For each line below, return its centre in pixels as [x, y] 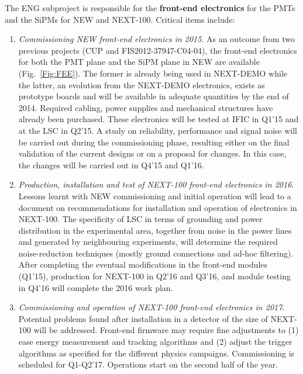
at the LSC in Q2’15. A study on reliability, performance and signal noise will [158, 130]
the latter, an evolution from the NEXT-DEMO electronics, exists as [142, 84]
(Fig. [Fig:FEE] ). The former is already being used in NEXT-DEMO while [153, 73]
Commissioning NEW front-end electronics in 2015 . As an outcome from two [156, 39]
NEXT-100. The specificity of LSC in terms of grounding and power [140, 219]
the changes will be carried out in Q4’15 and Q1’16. [111, 165]
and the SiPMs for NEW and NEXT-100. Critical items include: [120, 19]
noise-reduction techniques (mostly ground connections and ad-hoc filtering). [156, 253]
